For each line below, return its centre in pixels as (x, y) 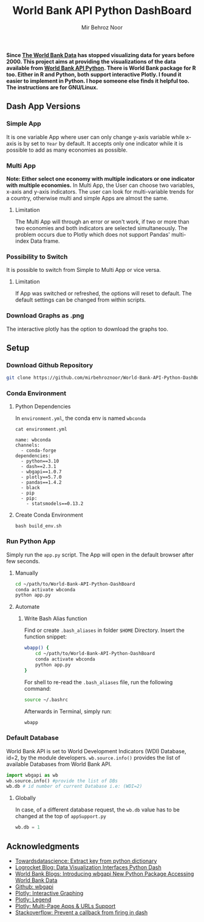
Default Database (32, 738)
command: (38, 688)
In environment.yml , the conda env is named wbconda (80, 418)
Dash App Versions (43, 107)
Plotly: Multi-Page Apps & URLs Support (65, 906)
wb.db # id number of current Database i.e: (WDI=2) (74, 787)
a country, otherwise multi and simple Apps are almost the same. (87, 198)
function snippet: (45, 637)
